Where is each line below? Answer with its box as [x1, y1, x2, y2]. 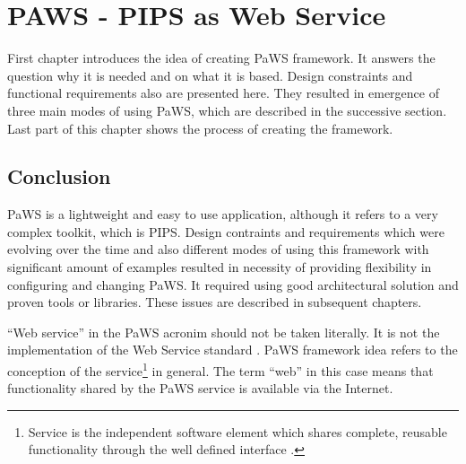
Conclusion [7, 162, 111, 190]
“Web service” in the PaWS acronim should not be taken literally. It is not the [7, 322, 440, 341]
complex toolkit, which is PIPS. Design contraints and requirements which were [7, 222, 444, 241]
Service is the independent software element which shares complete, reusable [28, 422, 447, 441]
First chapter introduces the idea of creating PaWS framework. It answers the [7, 48, 436, 67]
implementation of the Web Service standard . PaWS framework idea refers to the [7, 340, 458, 359]
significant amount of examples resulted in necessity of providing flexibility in [7, 258, 432, 276]
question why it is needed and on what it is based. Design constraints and [7, 66, 413, 84]
